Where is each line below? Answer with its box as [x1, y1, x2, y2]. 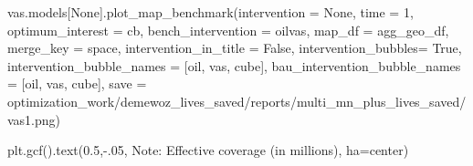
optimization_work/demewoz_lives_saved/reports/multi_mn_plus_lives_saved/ [7, 91, 467, 110]
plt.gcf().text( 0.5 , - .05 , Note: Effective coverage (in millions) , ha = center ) [7, 140, 409, 160]
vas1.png [7, 109, 56, 129]
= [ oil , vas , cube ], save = [7, 74, 147, 93]
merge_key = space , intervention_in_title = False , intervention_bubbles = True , [7, 38, 462, 57]
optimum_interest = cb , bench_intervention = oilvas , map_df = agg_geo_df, [7, 20, 449, 39]
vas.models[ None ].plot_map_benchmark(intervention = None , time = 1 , [7, 3, 414, 21]
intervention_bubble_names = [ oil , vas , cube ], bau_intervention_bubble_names [7, 56, 461, 75]
